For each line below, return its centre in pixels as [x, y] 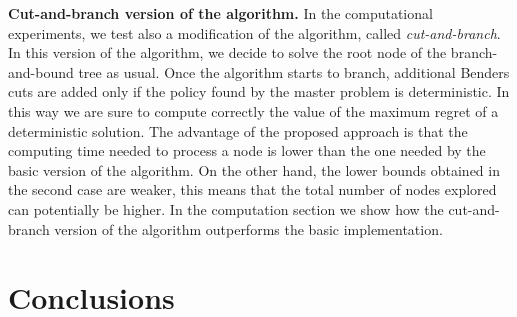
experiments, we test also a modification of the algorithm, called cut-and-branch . [254, 32]
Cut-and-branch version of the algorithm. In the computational [220, 13]
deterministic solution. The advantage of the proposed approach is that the [238, 130]
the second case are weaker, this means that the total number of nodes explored [252, 189]
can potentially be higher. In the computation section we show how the [226, 208]
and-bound [41, 71]
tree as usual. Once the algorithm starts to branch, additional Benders [294, 71]
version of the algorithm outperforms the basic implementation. [248, 228]
